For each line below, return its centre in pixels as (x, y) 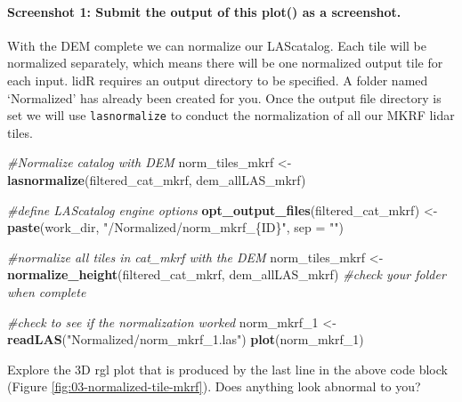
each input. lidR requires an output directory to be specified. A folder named (218, 80)
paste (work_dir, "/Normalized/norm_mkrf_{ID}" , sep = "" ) (175, 227)
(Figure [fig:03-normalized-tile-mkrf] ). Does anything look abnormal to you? (214, 386)
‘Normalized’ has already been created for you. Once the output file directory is (224, 97)
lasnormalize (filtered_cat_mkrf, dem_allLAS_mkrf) (157, 180)
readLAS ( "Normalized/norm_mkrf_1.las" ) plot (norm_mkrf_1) (186, 339)
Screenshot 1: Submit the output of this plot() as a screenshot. (204, 11)
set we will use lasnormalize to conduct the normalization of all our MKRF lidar (231, 115)
